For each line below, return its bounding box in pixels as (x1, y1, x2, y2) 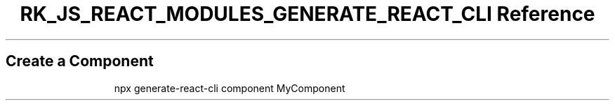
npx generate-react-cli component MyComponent (114, 82, 345, 94)
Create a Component (6, 52, 154, 70)
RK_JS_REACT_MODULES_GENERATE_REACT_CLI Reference (20, 2, 595, 26)
